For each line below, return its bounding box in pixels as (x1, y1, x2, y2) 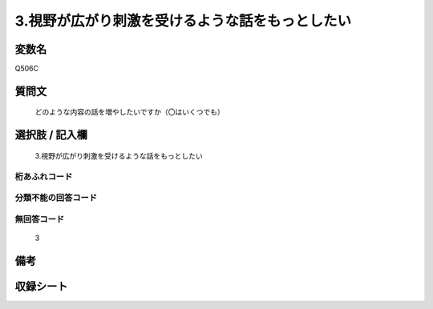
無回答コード (14, 213, 65, 224)
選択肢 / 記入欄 (14, 128, 88, 142)
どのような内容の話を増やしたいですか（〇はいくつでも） (34, 107, 225, 117)
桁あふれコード (14, 171, 73, 182)
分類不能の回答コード (14, 192, 98, 203)
